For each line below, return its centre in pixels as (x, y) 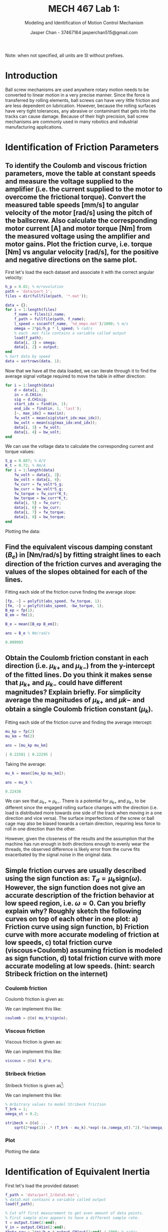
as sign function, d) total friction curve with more (83, 958)
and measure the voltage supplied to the (69, 181)
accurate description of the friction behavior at (80, 895)
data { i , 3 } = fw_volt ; (38, 427)
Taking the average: (26, 764)
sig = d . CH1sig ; (31, 399)
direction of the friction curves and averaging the (83, 564)
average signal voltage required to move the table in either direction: (75, 376)
